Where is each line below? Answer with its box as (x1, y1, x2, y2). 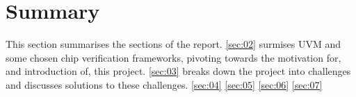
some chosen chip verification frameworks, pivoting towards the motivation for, (6, 50, 341, 64)
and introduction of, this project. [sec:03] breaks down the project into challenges (6, 64, 351, 78)
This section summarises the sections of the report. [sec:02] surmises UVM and (6, 37, 341, 51)
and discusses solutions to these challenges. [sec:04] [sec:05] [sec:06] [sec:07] (6, 77, 323, 91)
